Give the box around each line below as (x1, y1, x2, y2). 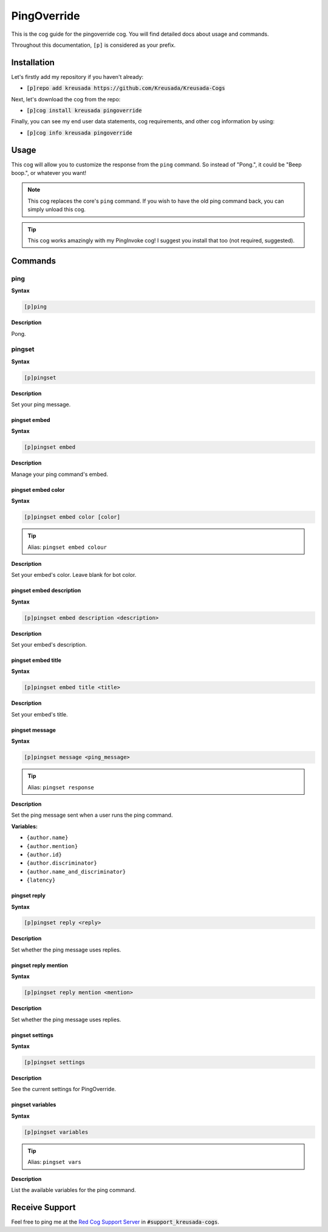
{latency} (26, 877, 56, 883)
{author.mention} (26, 843, 78, 849)
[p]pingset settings (24, 1058, 85, 1066)
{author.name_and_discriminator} (26, 868, 126, 875)
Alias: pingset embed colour (27, 543, 108, 551)
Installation (11, 57, 55, 67)
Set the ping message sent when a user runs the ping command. (11, 811, 173, 819)
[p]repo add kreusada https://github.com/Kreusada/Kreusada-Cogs (26, 85, 225, 92)
